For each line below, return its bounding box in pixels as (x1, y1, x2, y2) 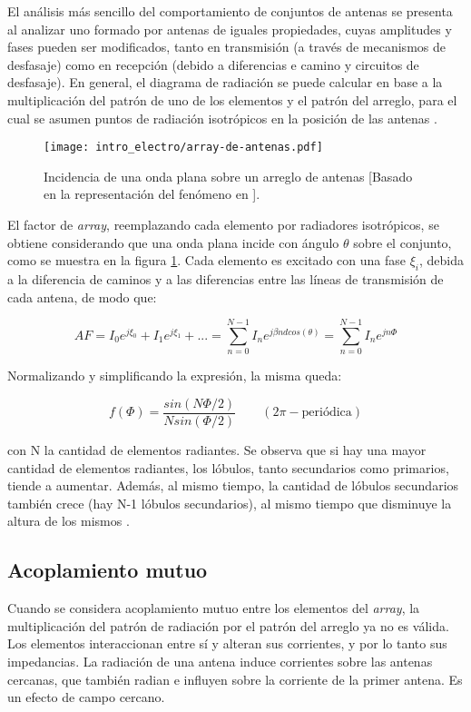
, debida (418, 251, 464, 270)
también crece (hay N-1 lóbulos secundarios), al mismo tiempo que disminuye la (7, 493, 452, 512)
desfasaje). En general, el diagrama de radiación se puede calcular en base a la (7, 73, 443, 92)
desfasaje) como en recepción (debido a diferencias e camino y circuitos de (7, 54, 419, 74)
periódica (301, 406, 352, 420)
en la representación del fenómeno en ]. (44, 184, 260, 203)
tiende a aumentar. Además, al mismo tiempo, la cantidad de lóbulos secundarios (7, 476, 459, 495)
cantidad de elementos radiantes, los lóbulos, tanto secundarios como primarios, (7, 458, 449, 477)
